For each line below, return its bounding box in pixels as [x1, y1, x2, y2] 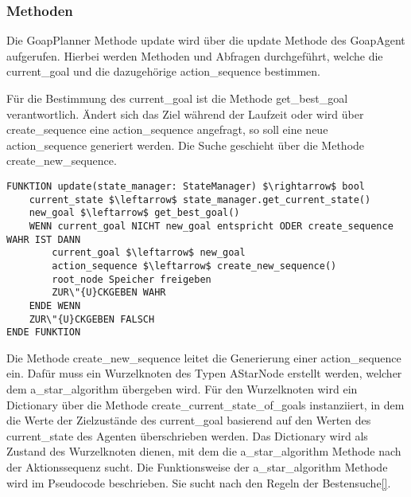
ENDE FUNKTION [6, 327, 81, 339]
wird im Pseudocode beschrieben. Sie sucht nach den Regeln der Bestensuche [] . [6, 474, 391, 491]
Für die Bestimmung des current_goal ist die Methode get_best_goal [6, 90, 348, 106]
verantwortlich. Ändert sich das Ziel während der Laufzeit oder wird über [6, 105, 364, 122]
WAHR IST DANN [6, 233, 81, 245]
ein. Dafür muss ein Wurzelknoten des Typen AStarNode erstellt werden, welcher [6, 365, 402, 382]
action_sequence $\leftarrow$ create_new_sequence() [52, 260, 337, 272]
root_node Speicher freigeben [52, 273, 211, 285]
